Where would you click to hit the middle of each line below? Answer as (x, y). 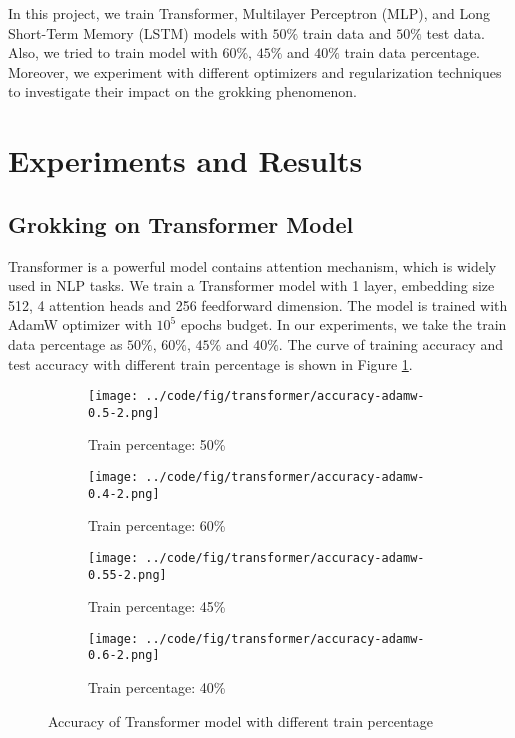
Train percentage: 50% (157, 444)
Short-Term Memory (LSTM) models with (138, 32)
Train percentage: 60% (157, 525)
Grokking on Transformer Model (181, 223)
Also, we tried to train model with (113, 52)
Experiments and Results (185, 160)
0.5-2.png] (124, 412)
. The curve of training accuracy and (390, 343)
